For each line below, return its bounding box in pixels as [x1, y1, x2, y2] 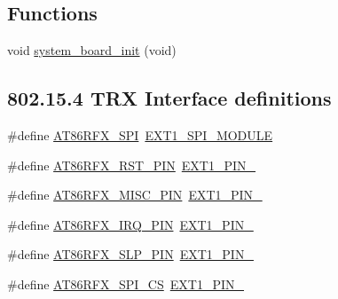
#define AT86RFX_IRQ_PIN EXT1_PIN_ [7, 215, 254, 233]
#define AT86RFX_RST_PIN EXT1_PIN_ [7, 155, 256, 174]
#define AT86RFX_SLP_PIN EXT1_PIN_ [7, 245, 254, 264]
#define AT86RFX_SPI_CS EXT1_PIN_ [7, 274, 244, 293]
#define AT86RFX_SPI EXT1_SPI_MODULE [7, 126, 273, 144]
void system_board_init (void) [7, 41, 177, 59]
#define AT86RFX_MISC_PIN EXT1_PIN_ [7, 185, 263, 204]
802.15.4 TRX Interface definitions [7, 84, 332, 112]
